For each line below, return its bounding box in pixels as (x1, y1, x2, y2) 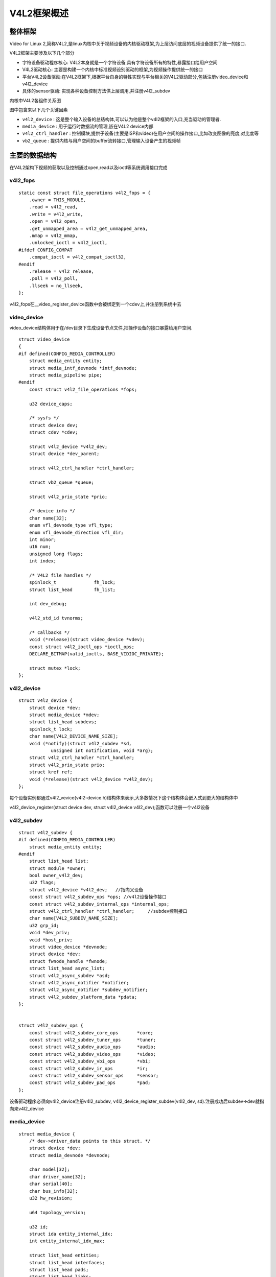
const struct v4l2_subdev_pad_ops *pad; (29, 1080, 151, 1085)
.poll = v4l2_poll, (29, 276, 78, 281)
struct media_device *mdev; (29, 712, 100, 718)
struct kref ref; (29, 769, 73, 775)
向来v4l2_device (9, 1105, 44, 1112)
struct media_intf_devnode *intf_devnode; (29, 365, 137, 371)
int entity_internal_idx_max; (29, 1238, 105, 1244)
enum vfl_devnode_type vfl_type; (29, 523, 113, 528)
